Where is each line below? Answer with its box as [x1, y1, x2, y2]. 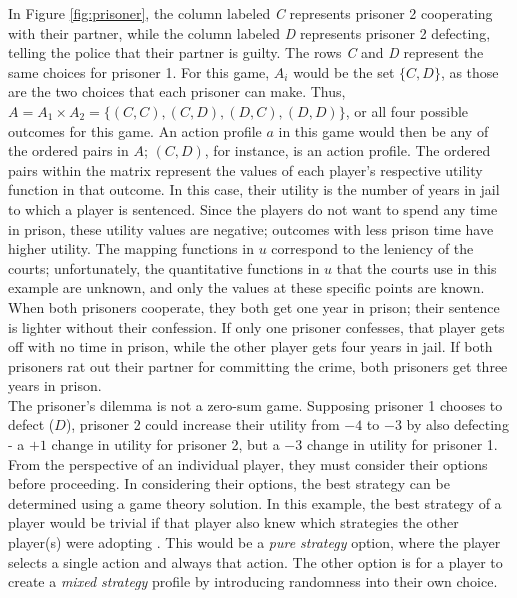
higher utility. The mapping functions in [8, 238, 254, 259]
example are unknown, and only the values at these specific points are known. [8, 277, 485, 298]
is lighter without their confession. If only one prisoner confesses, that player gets [8, 316, 505, 337]
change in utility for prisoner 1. [306, 434, 498, 455]
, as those [440, 61, 499, 82]
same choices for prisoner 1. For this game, [8, 61, 270, 82]
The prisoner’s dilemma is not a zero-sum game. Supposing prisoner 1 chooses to [8, 394, 503, 415]
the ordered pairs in [8, 140, 129, 161]
